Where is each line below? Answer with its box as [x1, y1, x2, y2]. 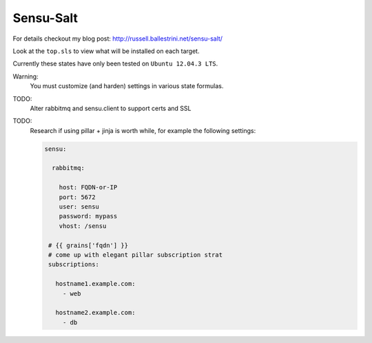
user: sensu [59, 203, 100, 210]
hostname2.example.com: [55, 309, 136, 317]
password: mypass [59, 212, 118, 220]
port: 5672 [59, 193, 96, 201]
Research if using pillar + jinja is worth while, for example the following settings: [30, 126, 256, 134]
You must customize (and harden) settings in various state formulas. [30, 82, 224, 90]
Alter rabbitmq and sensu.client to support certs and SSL [30, 104, 192, 112]
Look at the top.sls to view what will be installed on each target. [12, 47, 200, 55]
